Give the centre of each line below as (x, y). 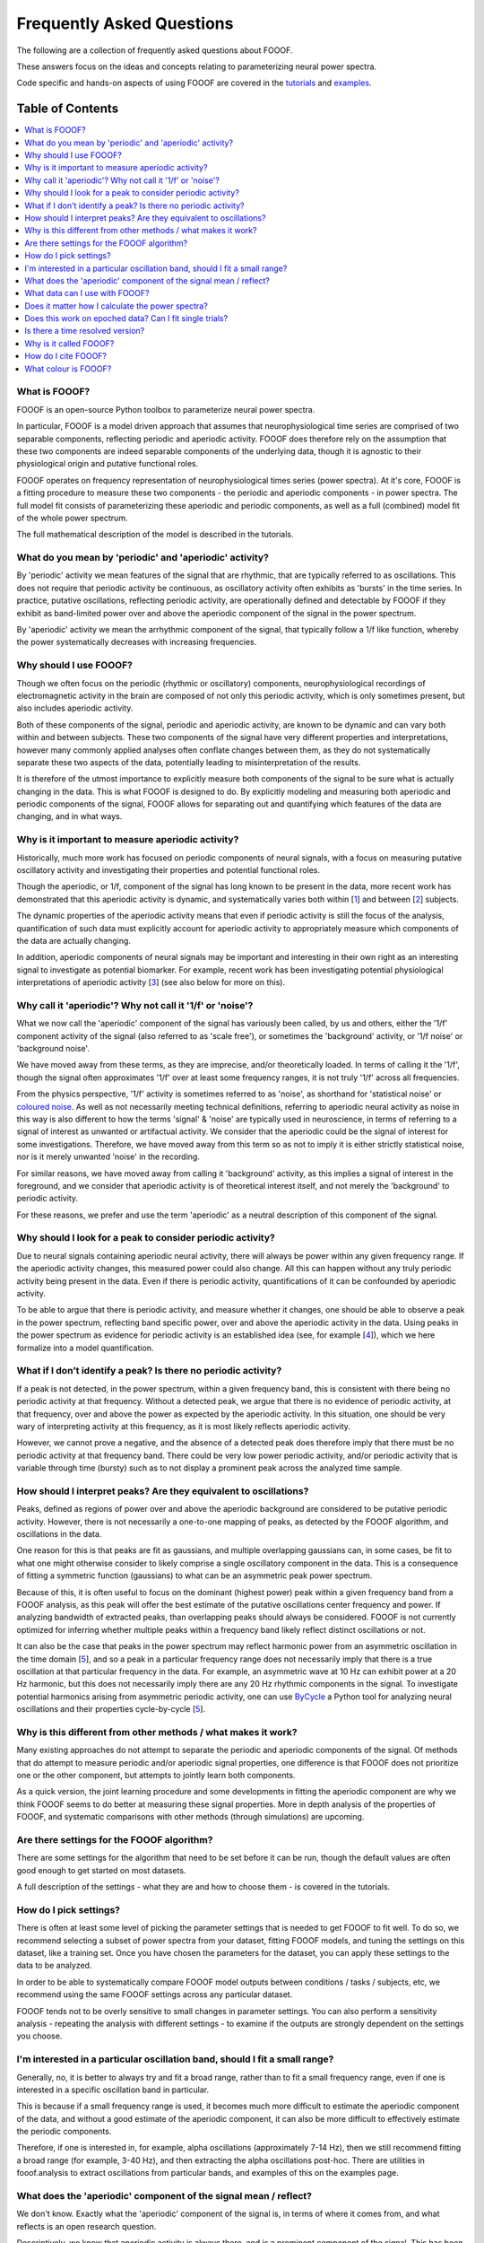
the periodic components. (64, 2132)
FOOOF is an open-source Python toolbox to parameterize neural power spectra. (166, 409)
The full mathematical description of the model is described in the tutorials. (156, 535)
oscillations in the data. (59, 1534)
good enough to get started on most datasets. (101, 1870)
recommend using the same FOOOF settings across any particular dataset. (155, 1994)
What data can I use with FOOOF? (87, 293)
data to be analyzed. (54, 1966)
